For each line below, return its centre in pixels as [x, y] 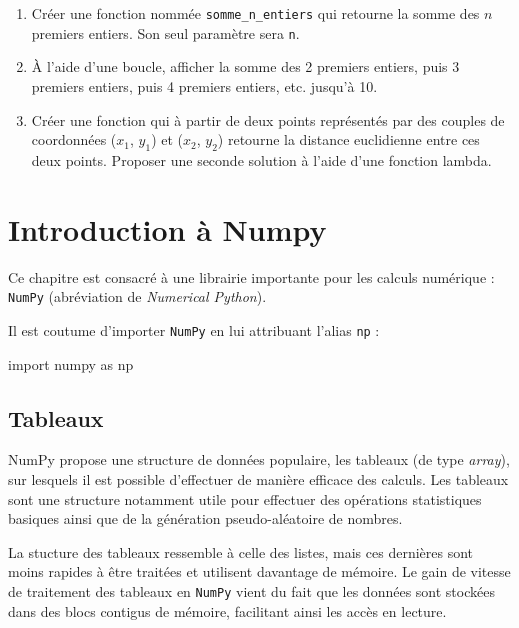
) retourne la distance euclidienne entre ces [348, 139]
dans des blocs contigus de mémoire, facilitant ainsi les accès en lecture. [227, 610]
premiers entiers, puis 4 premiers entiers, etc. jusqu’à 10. [204, 85]
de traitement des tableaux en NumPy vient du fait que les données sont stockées [251, 590]
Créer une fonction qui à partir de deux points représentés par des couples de [268, 119]
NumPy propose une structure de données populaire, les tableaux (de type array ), [259, 459]
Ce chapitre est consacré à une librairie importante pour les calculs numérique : [251, 276]
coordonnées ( [74, 139]
